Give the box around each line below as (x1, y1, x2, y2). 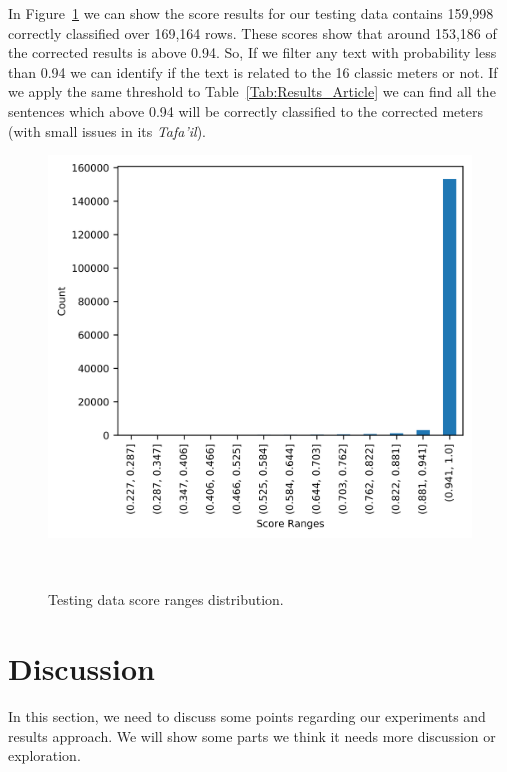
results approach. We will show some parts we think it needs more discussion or (8, 725, 496, 746)
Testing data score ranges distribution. (48, 589, 284, 610)
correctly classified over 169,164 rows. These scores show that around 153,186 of (8, 22, 497, 43)
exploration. (8, 745, 81, 766)
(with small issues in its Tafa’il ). (8, 120, 206, 141)
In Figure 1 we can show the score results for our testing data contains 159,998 (8, 3, 494, 23)
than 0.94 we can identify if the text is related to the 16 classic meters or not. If (8, 61, 498, 82)
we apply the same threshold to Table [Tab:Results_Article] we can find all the (8, 81, 496, 102)
